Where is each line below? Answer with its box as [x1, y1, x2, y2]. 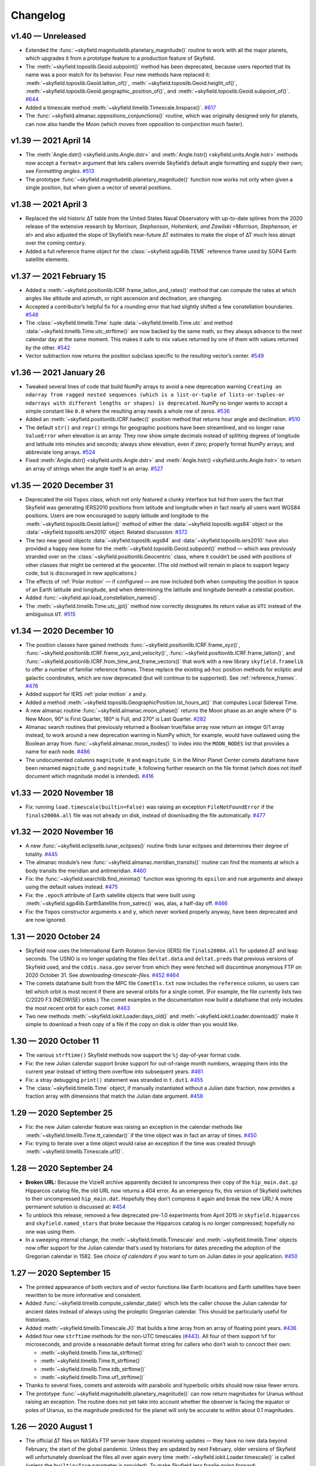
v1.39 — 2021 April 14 [11, 135, 91, 146]
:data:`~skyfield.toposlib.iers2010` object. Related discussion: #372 [25, 528, 188, 536]
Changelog [11, 9, 66, 22]
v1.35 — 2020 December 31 [11, 480, 114, 490]
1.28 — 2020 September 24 [11, 1163, 114, 1173]
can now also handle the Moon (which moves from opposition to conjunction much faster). [25, 120, 244, 127]
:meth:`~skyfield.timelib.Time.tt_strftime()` [40, 1358, 142, 1365]
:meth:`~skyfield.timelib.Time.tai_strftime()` [40, 1349, 144, 1356]
